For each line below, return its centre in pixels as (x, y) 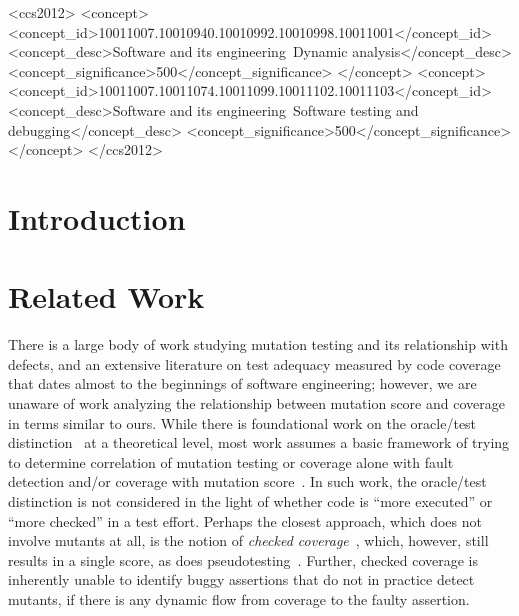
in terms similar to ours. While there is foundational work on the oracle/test (242, 422)
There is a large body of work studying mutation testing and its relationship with (258, 344)
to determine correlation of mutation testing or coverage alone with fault (231, 461)
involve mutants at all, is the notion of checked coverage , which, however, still (248, 540)
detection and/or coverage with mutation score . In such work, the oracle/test (247, 481)
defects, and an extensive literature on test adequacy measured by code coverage (254, 363)
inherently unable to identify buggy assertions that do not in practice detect (241, 579)
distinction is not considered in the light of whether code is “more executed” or (250, 501)
